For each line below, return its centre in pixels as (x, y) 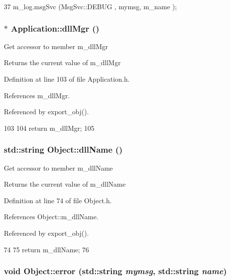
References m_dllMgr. (37, 95)
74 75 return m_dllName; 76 (46, 249)
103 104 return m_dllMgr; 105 (49, 128)
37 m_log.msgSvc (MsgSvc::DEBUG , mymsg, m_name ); (91, 6)
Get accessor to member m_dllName (59, 167)
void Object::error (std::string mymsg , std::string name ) (115, 271)
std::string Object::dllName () (63, 149)
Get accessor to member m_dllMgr (56, 46)
